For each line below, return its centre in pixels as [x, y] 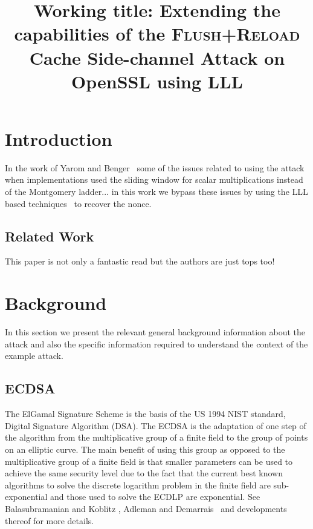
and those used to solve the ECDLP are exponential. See [155, 497]
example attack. [34, 356]
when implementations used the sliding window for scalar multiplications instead [154, 179]
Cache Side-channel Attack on [157, 57]
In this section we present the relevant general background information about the [155, 332]
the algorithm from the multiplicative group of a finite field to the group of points [156, 437]
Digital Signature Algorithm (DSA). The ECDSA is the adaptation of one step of [156, 425]
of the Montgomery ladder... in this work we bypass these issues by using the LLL [156, 192]
